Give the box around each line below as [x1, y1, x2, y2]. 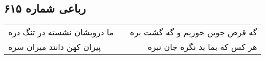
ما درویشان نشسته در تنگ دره [8, 26, 114, 38]
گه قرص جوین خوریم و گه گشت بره [130, 26, 257, 38]
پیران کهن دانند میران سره [8, 41, 101, 53]
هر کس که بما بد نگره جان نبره [147, 41, 257, 53]
